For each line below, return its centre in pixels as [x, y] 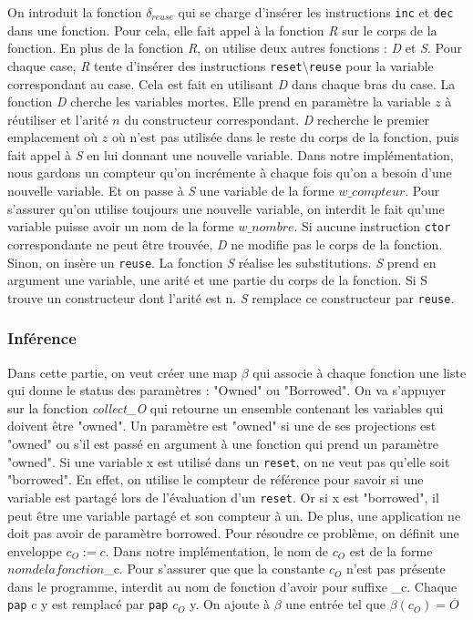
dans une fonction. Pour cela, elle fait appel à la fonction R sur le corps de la [222, 30]
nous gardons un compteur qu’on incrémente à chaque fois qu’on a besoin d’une [230, 173]
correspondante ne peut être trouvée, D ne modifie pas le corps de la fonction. [225, 244]
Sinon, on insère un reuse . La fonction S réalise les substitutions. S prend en [222, 262]
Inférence [42, 338]
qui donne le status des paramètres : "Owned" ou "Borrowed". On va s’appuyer [226, 390]
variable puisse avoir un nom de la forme [121, 226]
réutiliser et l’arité [58, 119]
